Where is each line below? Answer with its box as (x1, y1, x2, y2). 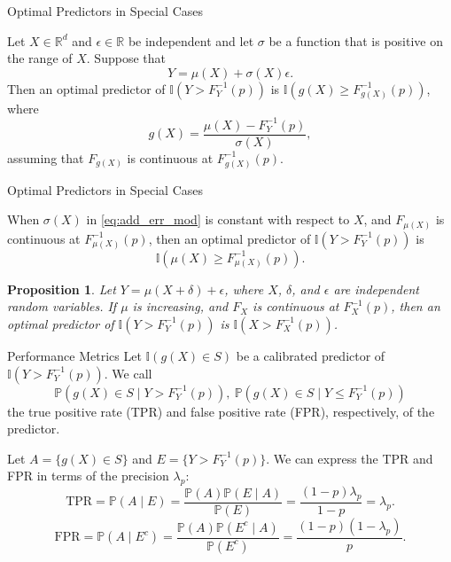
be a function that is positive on (268, 31, 443, 50)
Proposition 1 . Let (7, 279, 116, 298)
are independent (333, 279, 419, 298)
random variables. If (7, 297, 117, 316)
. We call (104, 363, 152, 382)
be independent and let (128, 31, 254, 50)
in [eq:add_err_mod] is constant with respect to (86, 210, 350, 229)
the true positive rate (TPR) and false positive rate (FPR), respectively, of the (7, 402, 435, 420)
